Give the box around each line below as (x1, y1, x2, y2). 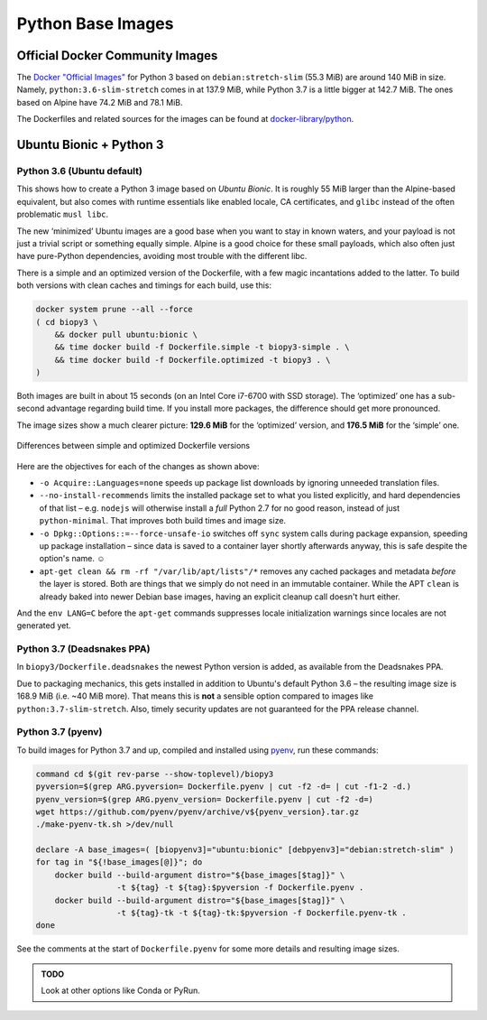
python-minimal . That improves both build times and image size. (39, 515, 287, 526)
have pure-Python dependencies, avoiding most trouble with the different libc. (16, 251, 308, 262)
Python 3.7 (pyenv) (16, 726, 103, 738)
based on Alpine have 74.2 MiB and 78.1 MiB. (16, 97, 183, 107)
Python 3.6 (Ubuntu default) (16, 165, 143, 178)
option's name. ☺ (39, 553, 106, 564)
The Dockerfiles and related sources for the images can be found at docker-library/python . (16, 114, 354, 125)
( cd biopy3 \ (35, 317, 98, 327)
